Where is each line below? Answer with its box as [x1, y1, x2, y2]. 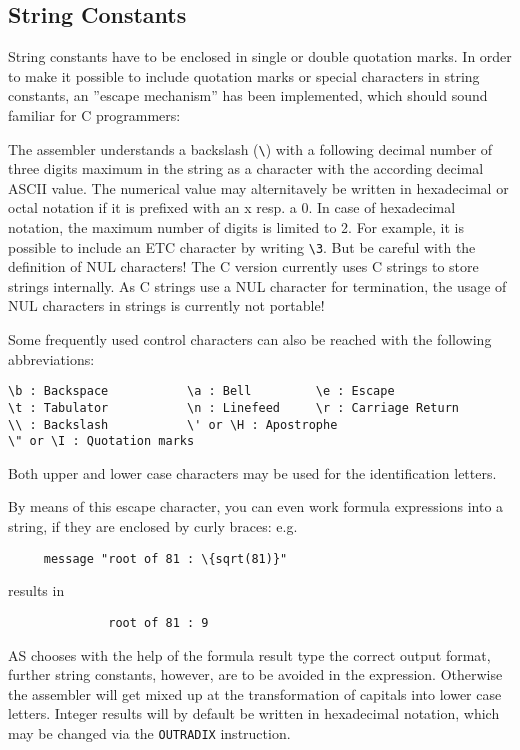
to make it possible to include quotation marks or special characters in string [8, 65, 480, 86]
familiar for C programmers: [8, 104, 181, 125]
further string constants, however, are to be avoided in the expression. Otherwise [8, 664, 503, 685]
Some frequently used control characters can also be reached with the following [8, 329, 492, 350]
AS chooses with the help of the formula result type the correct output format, [8, 644, 491, 665]
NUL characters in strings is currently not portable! [8, 295, 325, 316]
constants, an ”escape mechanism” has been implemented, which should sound [8, 85, 488, 106]
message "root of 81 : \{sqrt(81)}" [43, 551, 288, 566]
